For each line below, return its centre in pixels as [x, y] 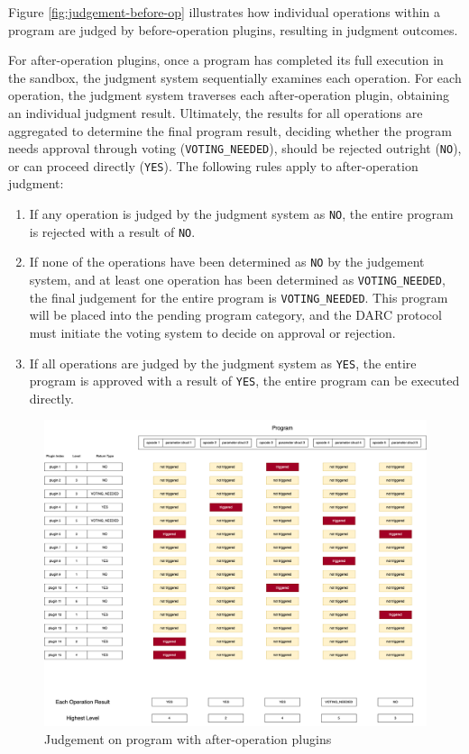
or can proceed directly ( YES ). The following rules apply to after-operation [213, 165]
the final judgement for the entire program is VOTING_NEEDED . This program [239, 297]
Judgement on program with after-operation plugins [188, 738]
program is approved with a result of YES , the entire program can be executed [244, 381]
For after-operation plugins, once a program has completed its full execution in [226, 60]
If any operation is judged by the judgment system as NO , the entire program [241, 214]
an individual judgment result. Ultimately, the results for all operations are [216, 112]
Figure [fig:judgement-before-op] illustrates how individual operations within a [225, 12]
